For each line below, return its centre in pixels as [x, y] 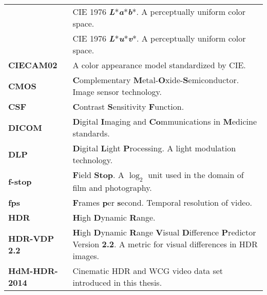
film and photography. [112, 188]
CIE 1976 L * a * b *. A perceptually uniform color [159, 12]
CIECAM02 [33, 65]
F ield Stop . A [98, 175]
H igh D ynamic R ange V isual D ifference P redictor [164, 232]
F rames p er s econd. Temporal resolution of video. [162, 203]
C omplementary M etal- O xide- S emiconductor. [156, 80]
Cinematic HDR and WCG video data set [148, 271]
